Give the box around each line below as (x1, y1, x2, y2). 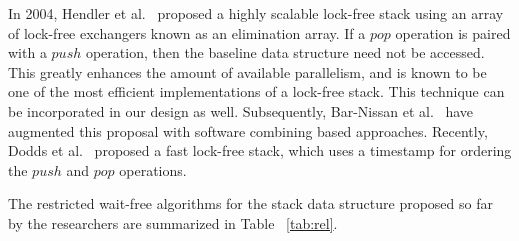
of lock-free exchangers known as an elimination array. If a (8, 22, 366, 43)
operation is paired (395, 22, 511, 43)
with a (8, 42, 47, 63)
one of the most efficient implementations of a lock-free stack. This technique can (8, 81, 505, 102)
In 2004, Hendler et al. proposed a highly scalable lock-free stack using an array (8, 3, 504, 23)
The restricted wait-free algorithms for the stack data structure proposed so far (8, 193, 493, 214)
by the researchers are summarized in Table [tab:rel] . (8, 212, 338, 233)
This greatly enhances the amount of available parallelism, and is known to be (8, 61, 487, 82)
